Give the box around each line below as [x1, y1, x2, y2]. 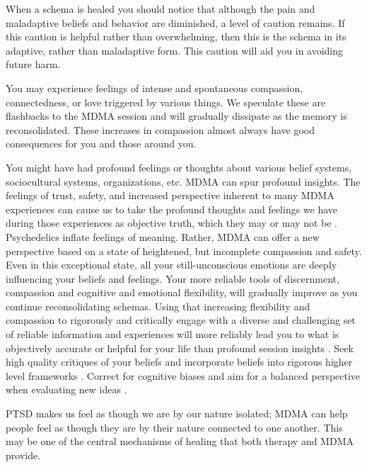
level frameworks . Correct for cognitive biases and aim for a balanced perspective [6, 368, 361, 383]
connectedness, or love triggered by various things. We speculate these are [6, 94, 326, 109]
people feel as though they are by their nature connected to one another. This [6, 420, 343, 434]
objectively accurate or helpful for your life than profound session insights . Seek [6, 340, 354, 355]
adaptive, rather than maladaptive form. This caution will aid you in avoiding [6, 43, 344, 57]
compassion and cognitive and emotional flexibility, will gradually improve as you [6, 285, 358, 300]
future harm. [6, 57, 61, 72]
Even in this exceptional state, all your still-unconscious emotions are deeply [6, 257, 337, 272]
